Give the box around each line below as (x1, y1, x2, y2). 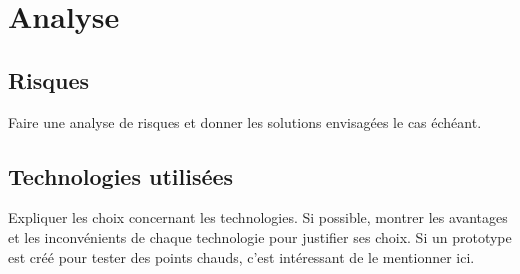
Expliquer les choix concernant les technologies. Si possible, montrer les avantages (8, 207, 508, 228)
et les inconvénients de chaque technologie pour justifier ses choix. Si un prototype (8, 226, 512, 247)
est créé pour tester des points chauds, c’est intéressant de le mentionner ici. (8, 246, 475, 267)
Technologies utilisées (8, 160, 234, 191)
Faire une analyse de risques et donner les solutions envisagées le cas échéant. (8, 111, 482, 132)
